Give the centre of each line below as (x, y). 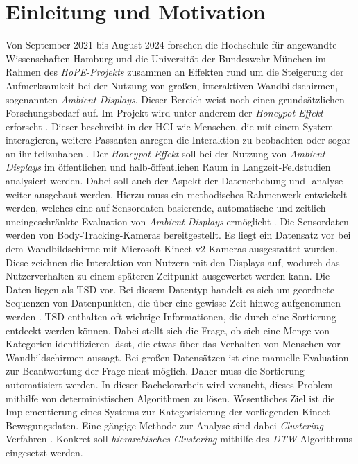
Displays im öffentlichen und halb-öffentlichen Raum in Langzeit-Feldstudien (168, 167)
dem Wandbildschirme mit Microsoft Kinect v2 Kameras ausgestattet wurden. (172, 249)
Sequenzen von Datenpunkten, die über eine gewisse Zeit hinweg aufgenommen (173, 303)
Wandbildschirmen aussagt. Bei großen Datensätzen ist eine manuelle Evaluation (177, 357)
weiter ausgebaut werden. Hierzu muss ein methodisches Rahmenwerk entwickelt (177, 194)
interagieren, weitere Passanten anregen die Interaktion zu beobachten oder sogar (178, 140)
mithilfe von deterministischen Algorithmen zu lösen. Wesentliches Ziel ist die (170, 398)
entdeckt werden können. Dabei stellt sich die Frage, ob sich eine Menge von (168, 330)
